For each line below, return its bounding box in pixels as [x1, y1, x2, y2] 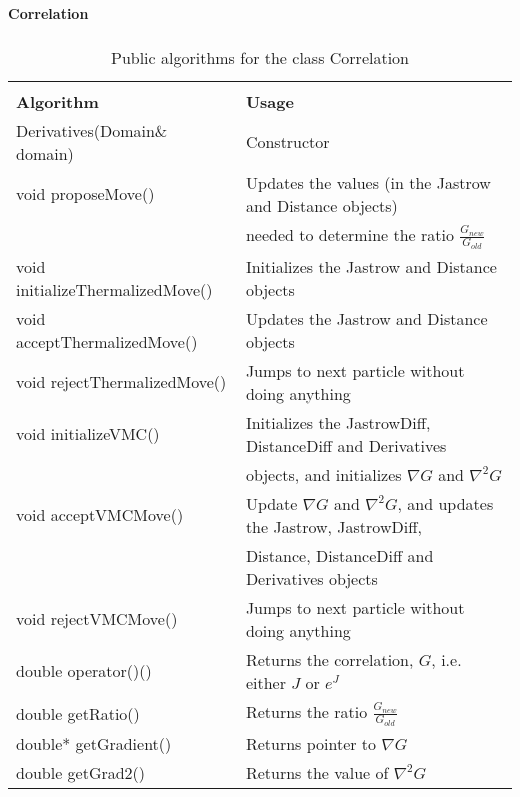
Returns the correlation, [245, 647, 414, 671]
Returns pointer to [245, 732, 377, 756]
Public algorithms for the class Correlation [110, 45, 410, 69]
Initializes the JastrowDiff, [245, 410, 431, 434]
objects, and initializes [245, 462, 402, 486]
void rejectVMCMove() [16, 607, 178, 631]
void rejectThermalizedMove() [16, 370, 227, 394]
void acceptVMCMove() [16, 503, 184, 527]
